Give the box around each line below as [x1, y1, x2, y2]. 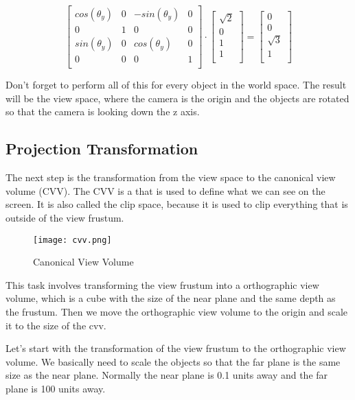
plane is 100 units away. [5, 381, 106, 395]
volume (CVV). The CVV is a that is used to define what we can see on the [5, 183, 325, 198]
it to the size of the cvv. [5, 318, 106, 332]
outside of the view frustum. [5, 210, 124, 224]
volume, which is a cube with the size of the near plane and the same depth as [5, 291, 336, 305]
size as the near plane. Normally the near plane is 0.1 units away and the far [5, 368, 328, 382]
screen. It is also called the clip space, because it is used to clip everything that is [5, 197, 348, 211]
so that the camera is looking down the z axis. [5, 104, 200, 119]
